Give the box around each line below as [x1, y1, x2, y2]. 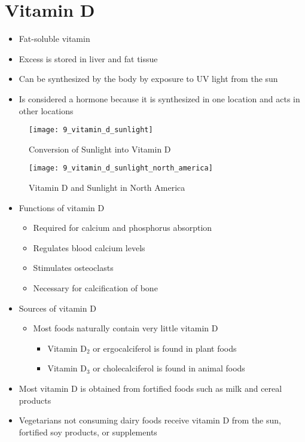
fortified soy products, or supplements [19, 425, 157, 438]
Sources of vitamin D [19, 301, 96, 314]
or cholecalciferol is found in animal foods [93, 362, 245, 374]
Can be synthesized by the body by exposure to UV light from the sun [19, 72, 278, 85]
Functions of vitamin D [19, 201, 105, 214]
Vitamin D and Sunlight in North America [29, 181, 185, 193]
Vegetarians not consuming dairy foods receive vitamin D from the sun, [19, 414, 281, 426]
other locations [19, 104, 74, 117]
